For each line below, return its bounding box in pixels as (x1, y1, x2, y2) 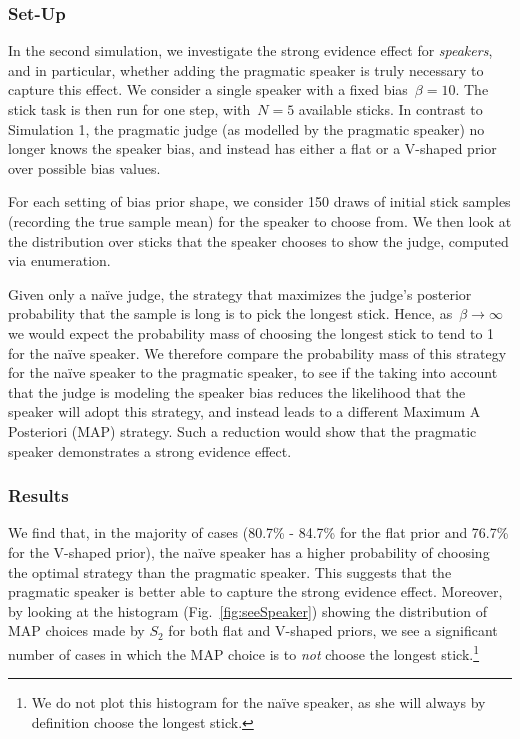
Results (8, 483, 69, 508)
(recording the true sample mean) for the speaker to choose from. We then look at (8, 210, 512, 231)
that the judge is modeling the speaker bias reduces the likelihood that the (8, 381, 466, 402)
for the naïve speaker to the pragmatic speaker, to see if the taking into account (8, 362, 498, 383)
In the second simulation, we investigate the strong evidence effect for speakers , (8, 40, 493, 61)
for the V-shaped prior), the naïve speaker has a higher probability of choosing (8, 541, 490, 562)
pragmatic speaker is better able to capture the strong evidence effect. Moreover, (8, 581, 503, 602)
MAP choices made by (8, 620, 145, 641)
